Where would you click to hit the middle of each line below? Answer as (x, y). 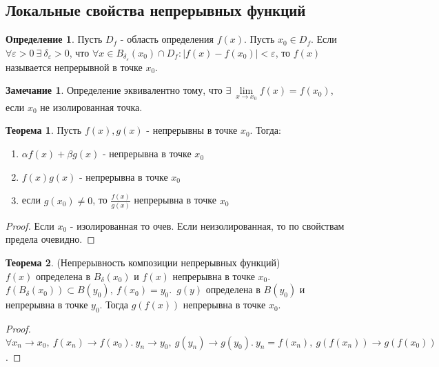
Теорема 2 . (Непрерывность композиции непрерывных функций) (143, 262)
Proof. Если (30, 225)
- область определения (167, 39)
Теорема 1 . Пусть (44, 130)
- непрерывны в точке (192, 130)
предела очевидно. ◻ (50, 239)
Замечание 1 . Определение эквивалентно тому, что (114, 90)
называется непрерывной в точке (74, 67)
